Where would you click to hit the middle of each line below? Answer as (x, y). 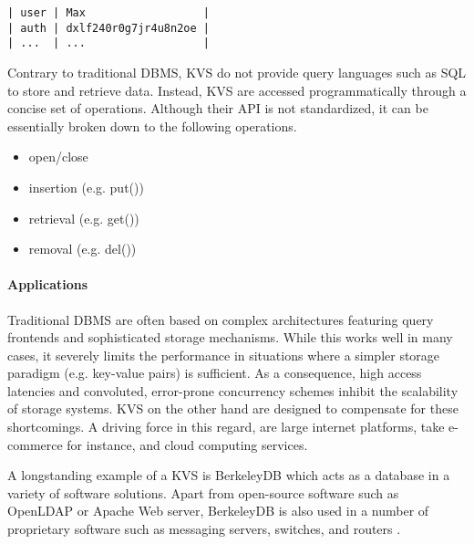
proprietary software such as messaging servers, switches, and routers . (204, 529)
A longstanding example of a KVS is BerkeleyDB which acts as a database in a (229, 475)
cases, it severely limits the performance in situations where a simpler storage (224, 355)
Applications (48, 284)
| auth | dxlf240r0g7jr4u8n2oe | (108, 28)
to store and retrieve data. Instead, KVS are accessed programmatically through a (237, 90)
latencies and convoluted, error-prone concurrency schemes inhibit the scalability (233, 390)
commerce (35, 444)
